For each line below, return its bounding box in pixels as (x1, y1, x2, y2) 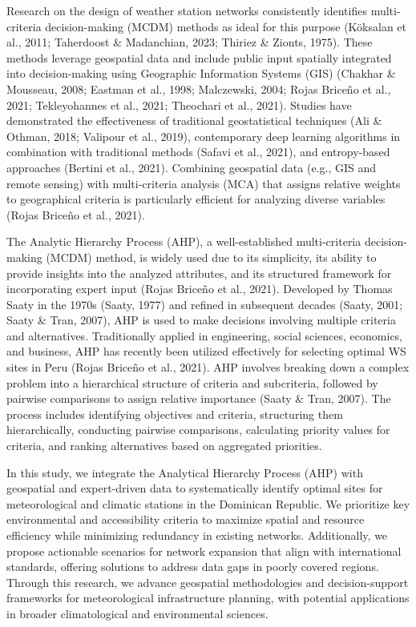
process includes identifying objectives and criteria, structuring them (6, 405, 343, 422)
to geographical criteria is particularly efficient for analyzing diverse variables (6, 191, 386, 207)
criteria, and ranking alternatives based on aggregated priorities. (6, 437, 322, 454)
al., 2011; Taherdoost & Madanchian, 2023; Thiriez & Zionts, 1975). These (6, 34, 373, 50)
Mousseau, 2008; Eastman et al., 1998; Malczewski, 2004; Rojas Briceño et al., (6, 80, 391, 97)
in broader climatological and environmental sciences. (6, 605, 269, 621)
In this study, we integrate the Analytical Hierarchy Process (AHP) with (6, 464, 363, 480)
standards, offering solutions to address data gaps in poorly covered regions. (6, 558, 379, 575)
